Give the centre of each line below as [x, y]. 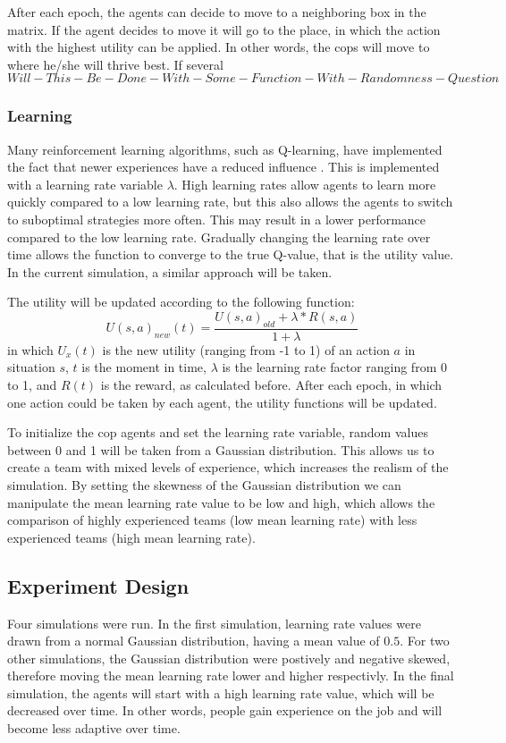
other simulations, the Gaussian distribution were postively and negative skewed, [229, 658]
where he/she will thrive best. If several [115, 64]
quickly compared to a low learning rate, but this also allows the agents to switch [230, 202]
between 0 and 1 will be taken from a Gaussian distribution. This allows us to [221, 449]
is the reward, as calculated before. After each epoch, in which [271, 384]
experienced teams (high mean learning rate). [131, 537]
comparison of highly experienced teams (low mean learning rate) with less [212, 520]
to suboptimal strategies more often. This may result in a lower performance [217, 219]
